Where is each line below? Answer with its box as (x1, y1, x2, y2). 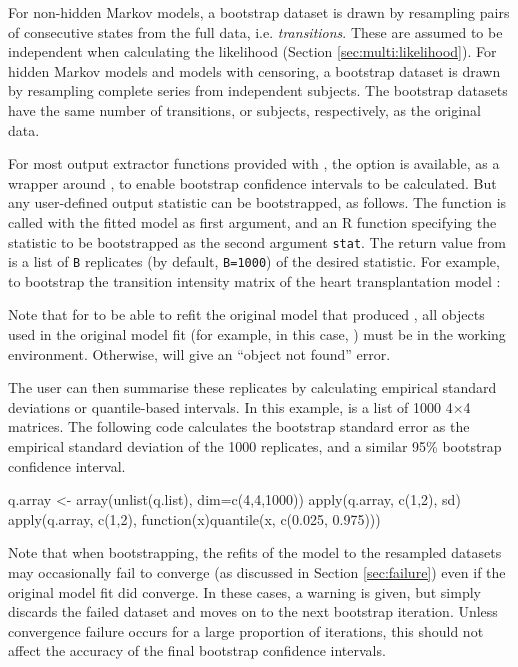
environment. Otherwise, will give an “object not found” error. (8, 343, 391, 364)
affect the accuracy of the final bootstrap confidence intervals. (8, 640, 386, 661)
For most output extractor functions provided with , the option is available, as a (8, 153, 500, 174)
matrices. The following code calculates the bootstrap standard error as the (8, 416, 470, 437)
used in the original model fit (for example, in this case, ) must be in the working (8, 324, 506, 345)
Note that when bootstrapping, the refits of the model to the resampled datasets (8, 542, 502, 563)
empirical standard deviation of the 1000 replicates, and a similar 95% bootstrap (8, 436, 502, 456)
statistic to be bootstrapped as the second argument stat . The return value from (8, 231, 506, 252)
